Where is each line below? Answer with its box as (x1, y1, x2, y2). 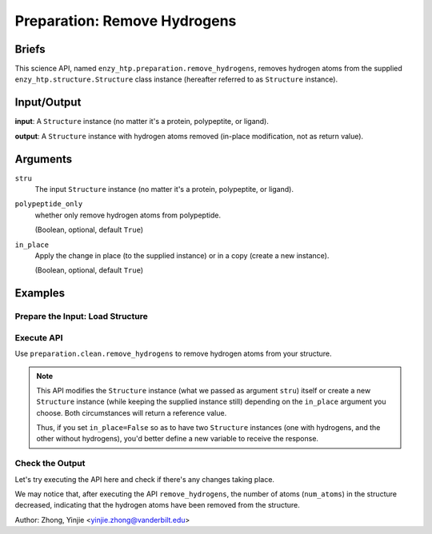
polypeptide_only (14, 200, 83, 209)
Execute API (14, 332, 63, 343)
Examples (14, 286, 66, 300)
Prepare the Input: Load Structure (14, 311, 148, 322)
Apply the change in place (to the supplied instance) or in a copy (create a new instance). (34, 251, 330, 260)
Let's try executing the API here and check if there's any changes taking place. (14, 474, 275, 484)
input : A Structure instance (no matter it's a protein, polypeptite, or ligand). (14, 117, 270, 126)
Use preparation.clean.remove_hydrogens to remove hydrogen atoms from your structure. (14, 349, 332, 359)
